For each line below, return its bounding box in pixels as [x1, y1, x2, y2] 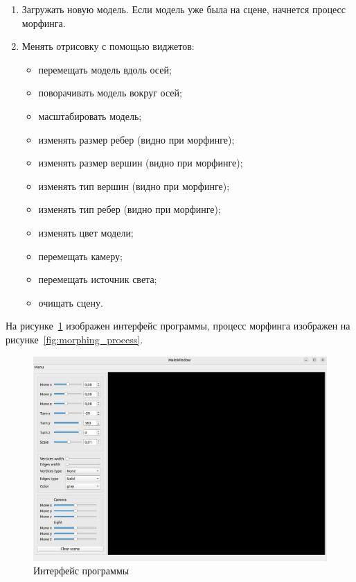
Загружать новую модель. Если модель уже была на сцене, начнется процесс [21, 2, 346, 16]
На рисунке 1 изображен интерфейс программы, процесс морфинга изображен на [6, 318, 350, 333]
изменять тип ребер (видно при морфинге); [38, 202, 221, 216]
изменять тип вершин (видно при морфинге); [38, 178, 230, 193]
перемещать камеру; [38, 248, 123, 263]
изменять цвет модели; [38, 225, 134, 239]
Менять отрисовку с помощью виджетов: [21, 39, 195, 53]
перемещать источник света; [38, 272, 157, 286]
